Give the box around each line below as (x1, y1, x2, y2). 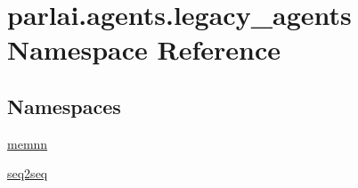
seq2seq (7, 164, 48, 183)
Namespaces (7, 92, 121, 119)
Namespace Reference (7, 31, 281, 68)
